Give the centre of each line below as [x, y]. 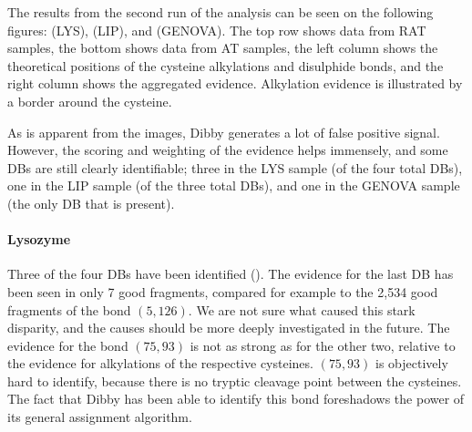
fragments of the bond [69, 309]
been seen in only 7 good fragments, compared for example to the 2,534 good [223, 291]
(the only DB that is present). [91, 203]
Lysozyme [39, 239]
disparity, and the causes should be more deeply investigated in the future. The [229, 328]
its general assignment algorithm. [100, 417]
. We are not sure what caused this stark [302, 309]
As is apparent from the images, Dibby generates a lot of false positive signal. [224, 132]
